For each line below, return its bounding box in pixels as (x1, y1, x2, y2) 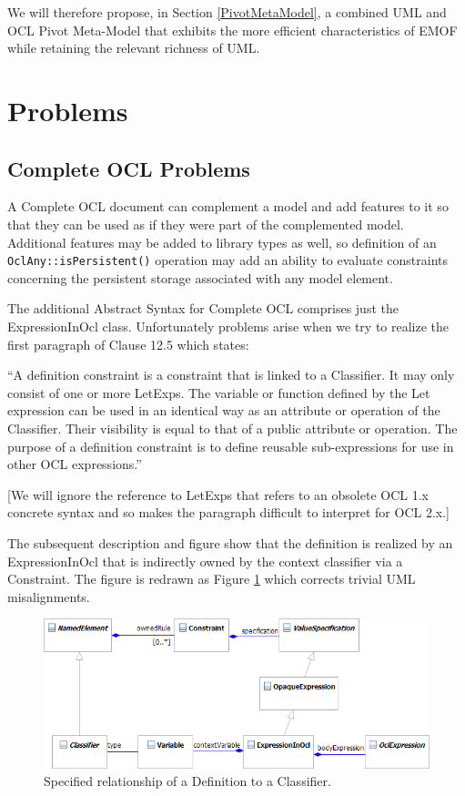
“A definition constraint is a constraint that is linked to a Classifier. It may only (7, 365, 455, 384)
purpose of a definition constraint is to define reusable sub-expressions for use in (7, 436, 454, 455)
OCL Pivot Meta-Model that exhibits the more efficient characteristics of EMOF (7, 20, 458, 39)
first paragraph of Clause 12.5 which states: (7, 334, 249, 353)
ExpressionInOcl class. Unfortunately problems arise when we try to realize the (7, 316, 450, 335)
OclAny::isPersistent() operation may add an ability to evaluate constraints (7, 250, 449, 270)
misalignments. (7, 587, 90, 606)
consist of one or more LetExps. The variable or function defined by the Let (7, 383, 430, 402)
